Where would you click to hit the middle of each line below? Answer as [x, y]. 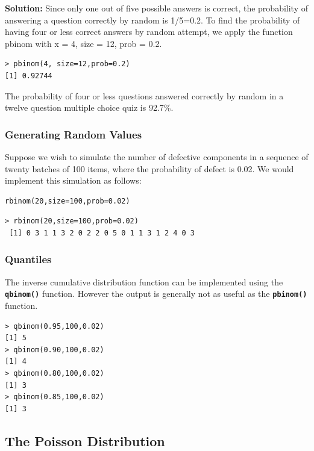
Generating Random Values [74, 134]
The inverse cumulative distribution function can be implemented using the [144, 281]
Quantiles [28, 259]
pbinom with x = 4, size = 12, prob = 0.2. [83, 43]
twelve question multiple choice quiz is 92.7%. [89, 107]
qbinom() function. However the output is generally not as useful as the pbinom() [156, 294]
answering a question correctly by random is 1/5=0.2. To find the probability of [152, 20]
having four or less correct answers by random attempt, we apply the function [149, 32]
